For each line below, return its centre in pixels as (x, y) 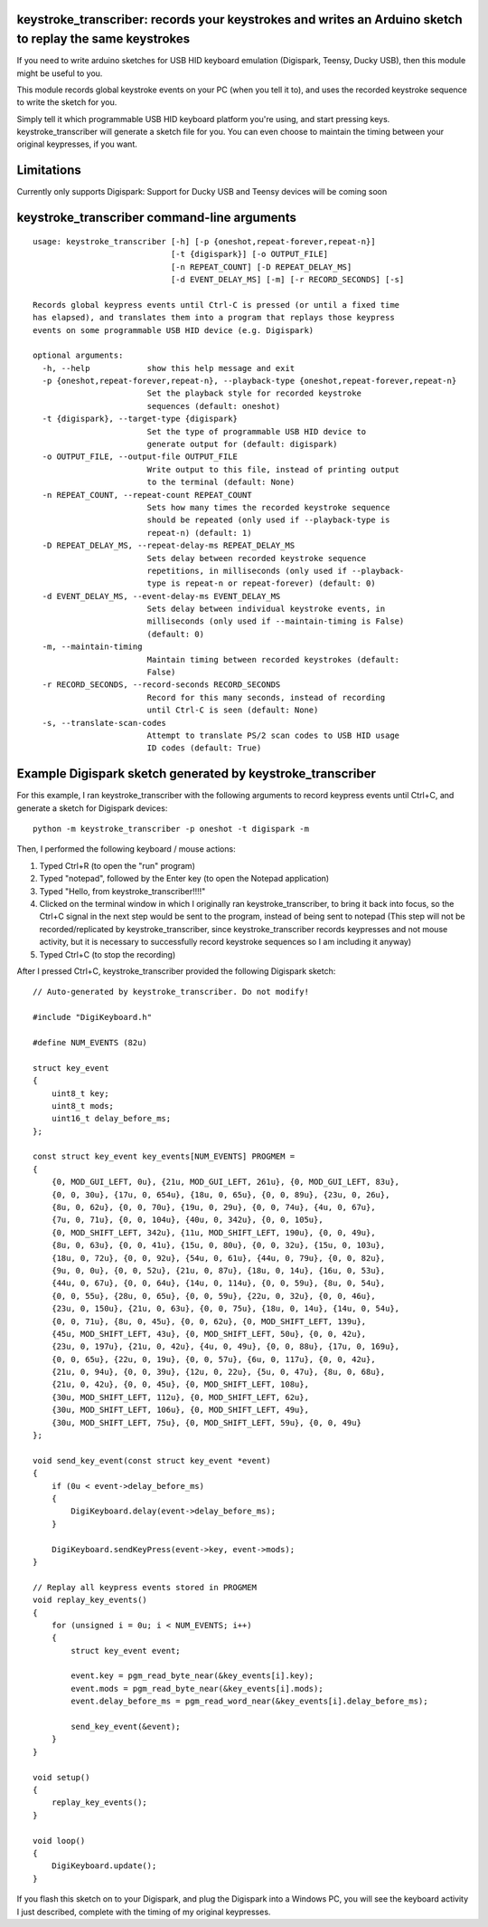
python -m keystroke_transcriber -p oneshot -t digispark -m (171, 829)
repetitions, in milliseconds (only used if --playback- (276, 571)
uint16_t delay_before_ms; (111, 1119)
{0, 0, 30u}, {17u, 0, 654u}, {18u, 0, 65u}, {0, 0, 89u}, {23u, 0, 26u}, (221, 1194)
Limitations (49, 171)
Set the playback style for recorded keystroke (254, 393)
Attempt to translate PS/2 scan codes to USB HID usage (273, 735)
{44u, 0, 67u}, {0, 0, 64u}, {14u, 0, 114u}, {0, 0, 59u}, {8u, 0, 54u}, (218, 1283)
